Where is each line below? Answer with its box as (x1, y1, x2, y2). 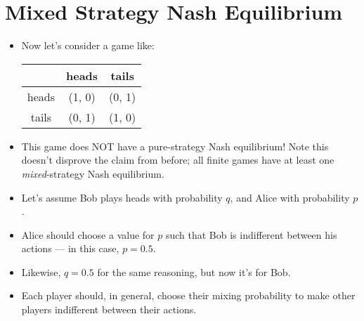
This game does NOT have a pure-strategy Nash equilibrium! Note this (21, 138, 329, 153)
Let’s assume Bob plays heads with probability (21, 190, 223, 204)
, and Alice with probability (230, 190, 350, 204)
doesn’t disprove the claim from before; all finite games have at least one (21, 152, 334, 167)
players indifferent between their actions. (21, 302, 197, 317)
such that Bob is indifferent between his (165, 227, 337, 242)
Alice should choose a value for (21, 227, 155, 242)
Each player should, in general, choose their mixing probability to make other (21, 288, 356, 303)
